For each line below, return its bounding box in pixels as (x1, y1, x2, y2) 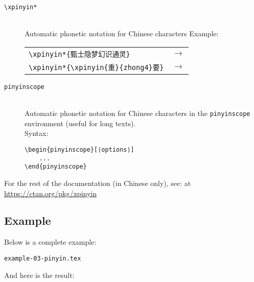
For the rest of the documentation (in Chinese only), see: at (4, 177, 191, 188)
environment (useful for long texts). (25, 118, 136, 128)
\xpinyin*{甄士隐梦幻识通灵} (29, 50, 130, 58)
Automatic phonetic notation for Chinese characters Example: (25, 28, 219, 39)
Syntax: (25, 128, 49, 138)
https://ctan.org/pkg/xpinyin (4, 187, 97, 198)
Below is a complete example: (4, 237, 97, 247)
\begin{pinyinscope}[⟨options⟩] (25, 146, 134, 153)
